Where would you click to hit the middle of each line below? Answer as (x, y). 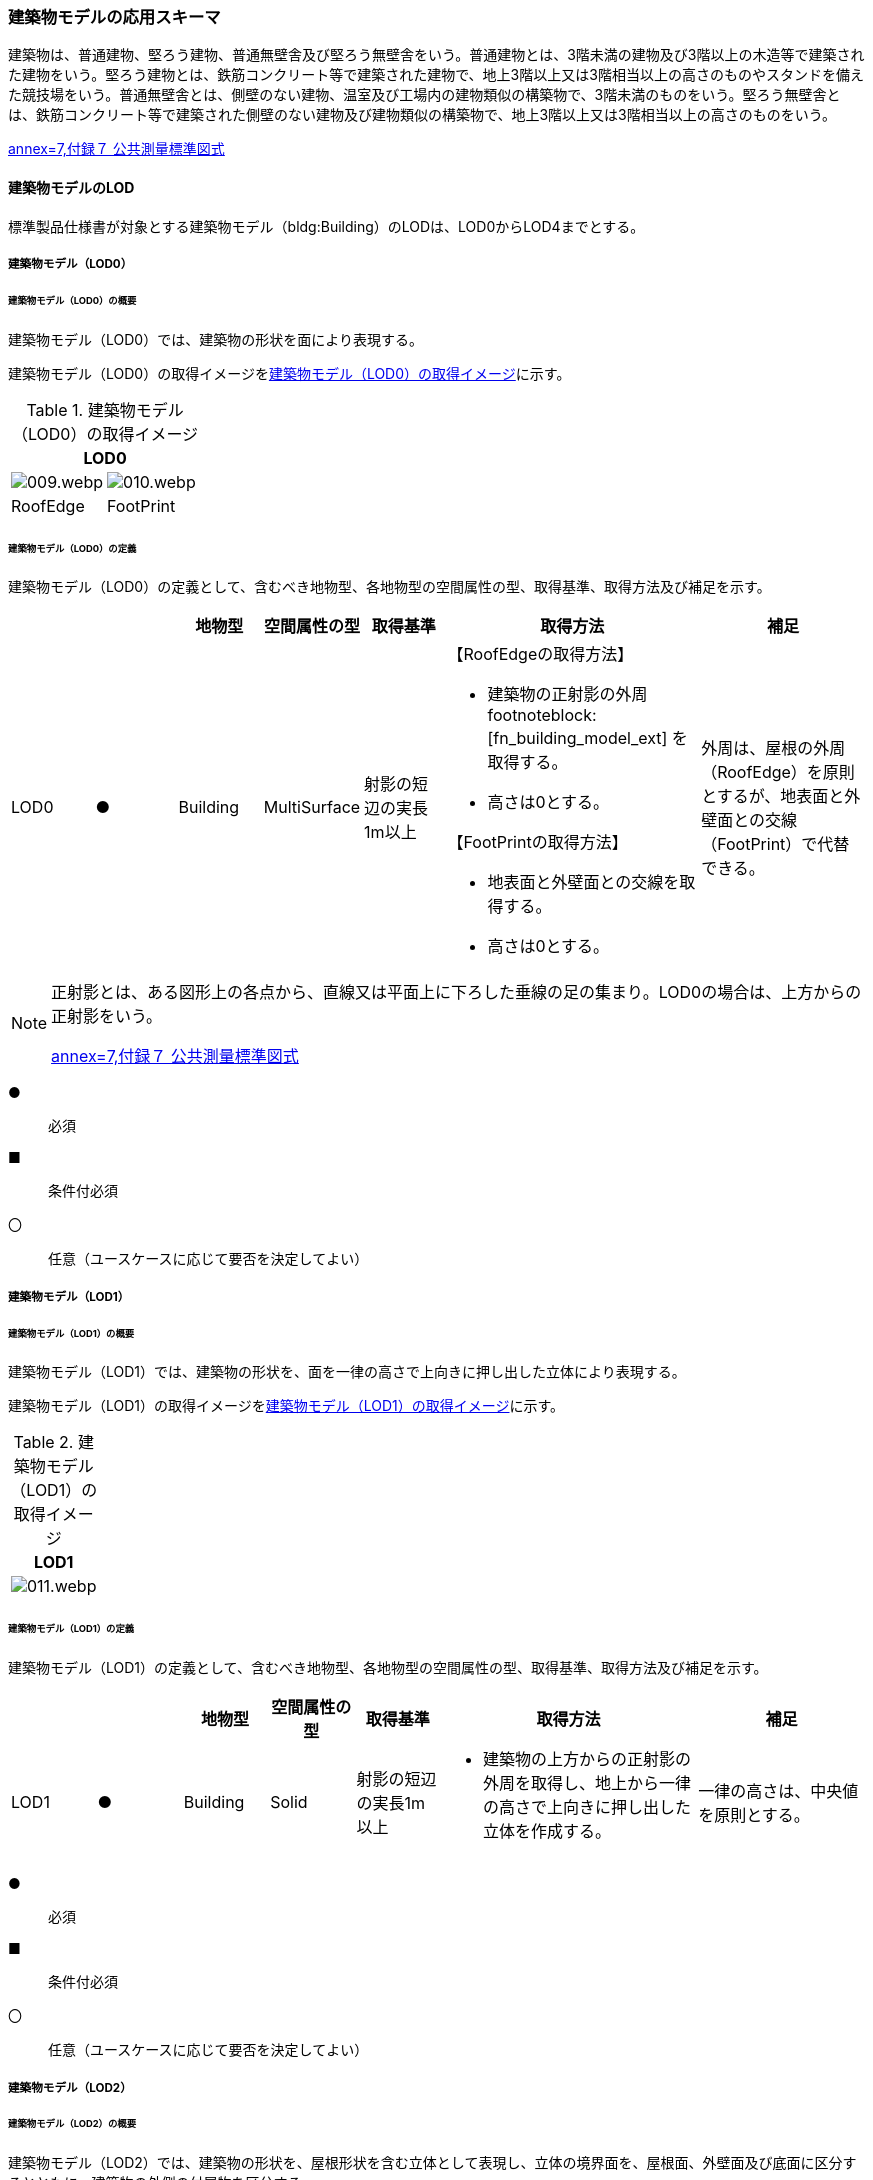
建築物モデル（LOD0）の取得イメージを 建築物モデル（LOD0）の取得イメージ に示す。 (289, 373)
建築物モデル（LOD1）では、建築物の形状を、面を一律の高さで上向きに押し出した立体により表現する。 (347, 1372)
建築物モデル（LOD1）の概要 (71, 1333)
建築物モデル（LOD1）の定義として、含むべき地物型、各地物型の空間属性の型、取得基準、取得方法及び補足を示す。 (388, 1668)
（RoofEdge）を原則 (778, 772)
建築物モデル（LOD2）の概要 (72, 2124)
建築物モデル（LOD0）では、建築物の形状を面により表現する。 (215, 339)
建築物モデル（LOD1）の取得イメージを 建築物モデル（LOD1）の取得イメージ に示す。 (286, 1406)
